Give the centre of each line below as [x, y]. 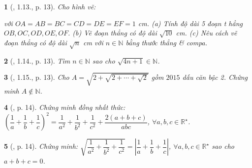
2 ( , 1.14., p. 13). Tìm [37, 60]
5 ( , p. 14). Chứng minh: [41, 146]
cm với [93, 42]
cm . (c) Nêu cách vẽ [206, 33]
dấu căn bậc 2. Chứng [215, 77]
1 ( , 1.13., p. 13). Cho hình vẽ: [50, 6]
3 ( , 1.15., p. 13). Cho [37, 77]
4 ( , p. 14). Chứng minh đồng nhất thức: [65, 107]
